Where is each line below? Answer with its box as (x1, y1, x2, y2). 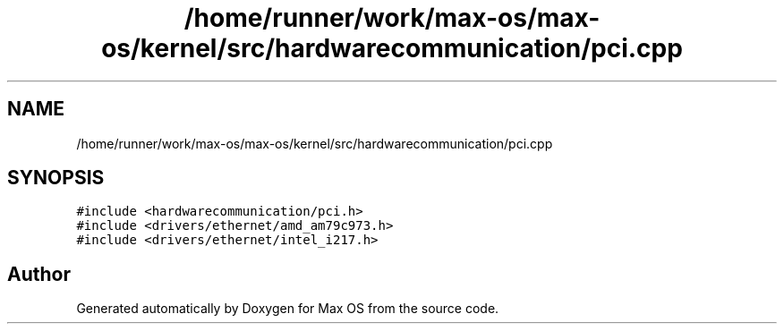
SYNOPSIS (7, 166, 105, 190)
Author (7, 262, 71, 285)
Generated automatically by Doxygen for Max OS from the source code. (76, 301, 499, 317)
